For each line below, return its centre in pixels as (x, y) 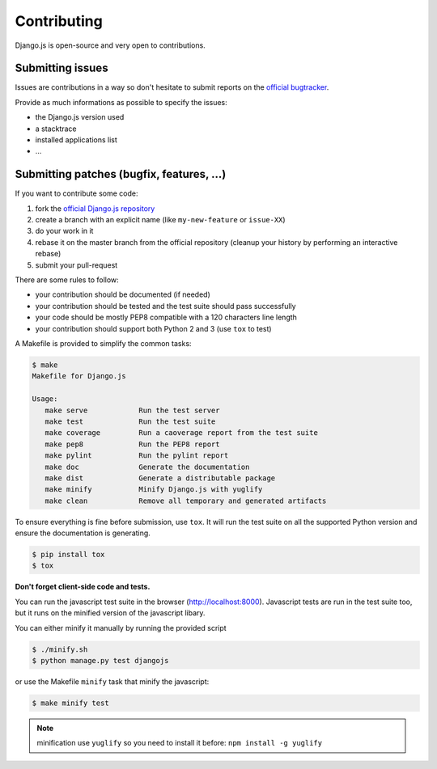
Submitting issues (62, 68)
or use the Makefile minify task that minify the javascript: (112, 681)
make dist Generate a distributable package (160, 478)
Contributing (59, 21)
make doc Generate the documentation (147, 467)
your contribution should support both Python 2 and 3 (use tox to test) (153, 328)
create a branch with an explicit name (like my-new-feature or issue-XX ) (161, 220)
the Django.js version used (80, 117)
